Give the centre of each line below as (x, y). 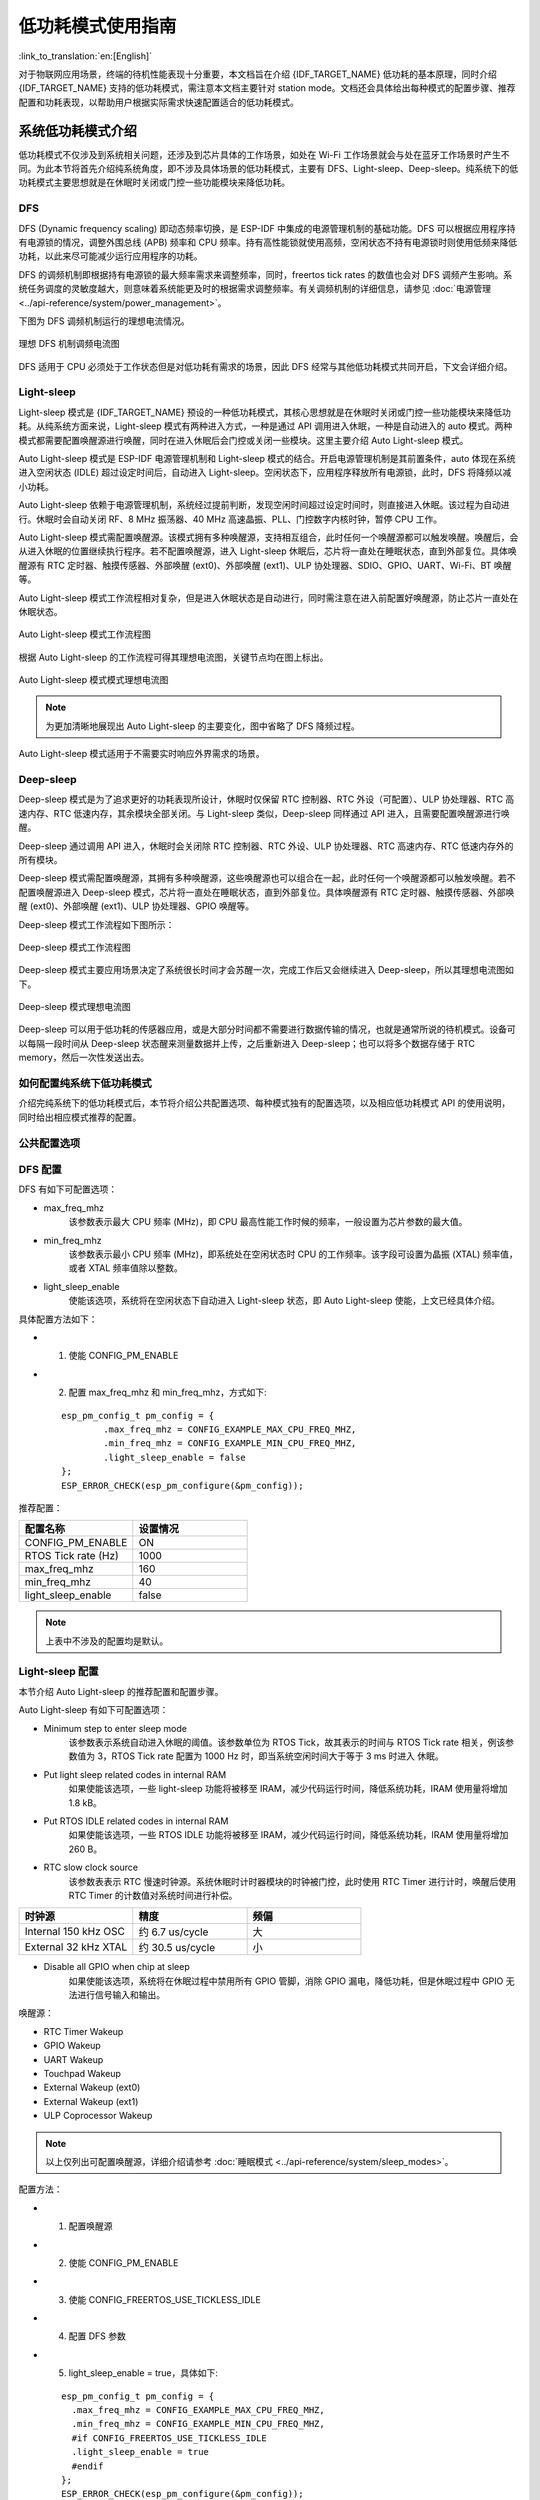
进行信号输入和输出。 (120, 1995)
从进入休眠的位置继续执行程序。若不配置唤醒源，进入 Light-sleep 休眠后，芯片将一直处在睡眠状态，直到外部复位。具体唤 (267, 551)
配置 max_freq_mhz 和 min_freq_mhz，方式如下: (167, 1392)
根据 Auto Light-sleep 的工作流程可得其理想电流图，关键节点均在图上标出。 (173, 657)
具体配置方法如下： (58, 1319)
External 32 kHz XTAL (76, 1947)
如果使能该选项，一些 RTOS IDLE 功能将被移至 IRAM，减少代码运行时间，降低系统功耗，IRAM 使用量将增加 (288, 1835)
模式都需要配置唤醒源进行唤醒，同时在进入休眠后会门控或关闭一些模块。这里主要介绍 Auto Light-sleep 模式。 (243, 440)
